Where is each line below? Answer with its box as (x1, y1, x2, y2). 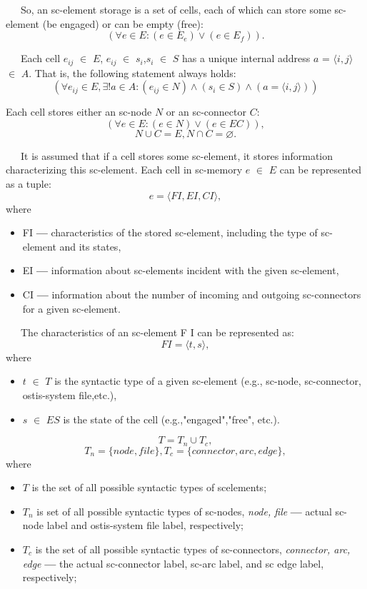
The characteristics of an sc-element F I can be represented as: (20, 325, 294, 340)
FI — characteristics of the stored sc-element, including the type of (22, 225, 318, 240)
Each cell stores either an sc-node (6, 104, 152, 119)
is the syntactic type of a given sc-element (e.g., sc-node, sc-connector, (54, 373, 361, 388)
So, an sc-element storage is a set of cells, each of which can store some (20, 2, 331, 16)
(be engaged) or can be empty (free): (42, 16, 203, 31)
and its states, (59, 238, 121, 253)
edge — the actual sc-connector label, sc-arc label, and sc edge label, (22, 555, 324, 570)
